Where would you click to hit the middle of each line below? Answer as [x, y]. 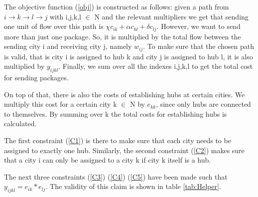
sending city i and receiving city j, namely [68, 46]
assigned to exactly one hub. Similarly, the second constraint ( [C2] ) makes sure [124, 150]
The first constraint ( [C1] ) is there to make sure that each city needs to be [118, 140]
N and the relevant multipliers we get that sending [171, 16]
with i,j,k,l [65, 16]
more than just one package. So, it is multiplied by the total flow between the [123, 36]
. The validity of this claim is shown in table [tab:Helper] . [133, 186]
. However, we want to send [198, 26]
